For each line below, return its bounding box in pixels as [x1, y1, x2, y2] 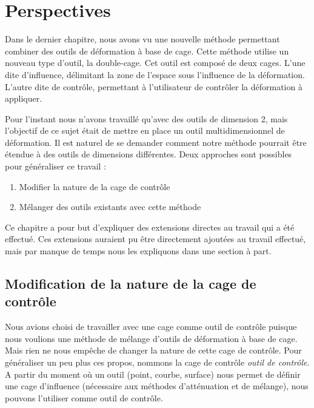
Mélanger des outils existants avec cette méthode [19, 200, 201, 213]
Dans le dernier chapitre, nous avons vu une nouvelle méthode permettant [5, 33, 280, 45]
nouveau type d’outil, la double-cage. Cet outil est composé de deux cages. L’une [5, 56, 306, 69]
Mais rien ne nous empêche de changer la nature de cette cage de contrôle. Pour [5, 344, 302, 357]
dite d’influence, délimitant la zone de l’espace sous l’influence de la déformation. [5, 68, 305, 81]
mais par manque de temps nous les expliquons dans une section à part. [5, 245, 272, 257]
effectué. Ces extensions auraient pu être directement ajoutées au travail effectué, [5, 232, 306, 245]
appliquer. [5, 92, 42, 105]
